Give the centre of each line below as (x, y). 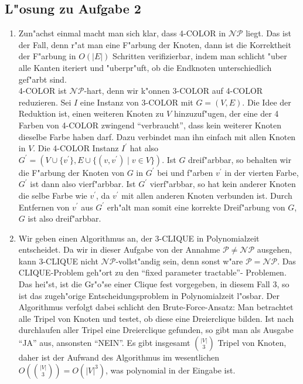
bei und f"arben (185, 172)
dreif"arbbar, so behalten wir (240, 159)
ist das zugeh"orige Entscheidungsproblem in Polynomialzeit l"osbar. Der (149, 295)
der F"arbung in (47, 56)
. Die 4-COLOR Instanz (76, 148)
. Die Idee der (267, 102)
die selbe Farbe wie (53, 195)
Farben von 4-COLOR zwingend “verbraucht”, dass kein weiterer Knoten (150, 125)
